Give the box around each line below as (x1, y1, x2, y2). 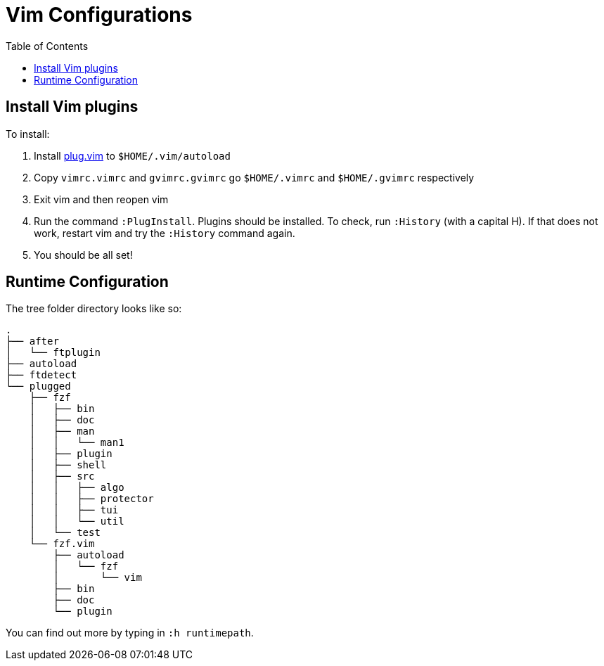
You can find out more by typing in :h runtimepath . (6, 627, 254, 639)
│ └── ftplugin (6, 347, 101, 359)
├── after (6, 335, 59, 347)
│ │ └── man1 (29, 437, 124, 449)
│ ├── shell (29, 459, 107, 471)
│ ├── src (29, 470, 95, 482)
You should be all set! (34, 248, 133, 261)
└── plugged (6, 380, 71, 392)
